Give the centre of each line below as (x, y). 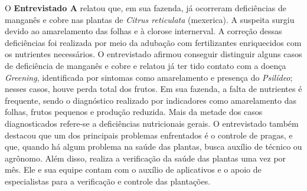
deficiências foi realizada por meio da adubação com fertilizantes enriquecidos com (153, 42)
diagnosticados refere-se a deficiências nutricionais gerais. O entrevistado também (152, 123)
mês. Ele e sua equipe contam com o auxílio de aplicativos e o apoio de (133, 169)
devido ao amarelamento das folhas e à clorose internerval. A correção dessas (143, 31)
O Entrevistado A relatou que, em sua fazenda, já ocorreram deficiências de (146, 8)
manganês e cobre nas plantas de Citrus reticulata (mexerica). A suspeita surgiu (150, 19)
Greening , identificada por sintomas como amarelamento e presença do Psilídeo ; (149, 77)
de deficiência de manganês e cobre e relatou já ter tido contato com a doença (146, 65)
